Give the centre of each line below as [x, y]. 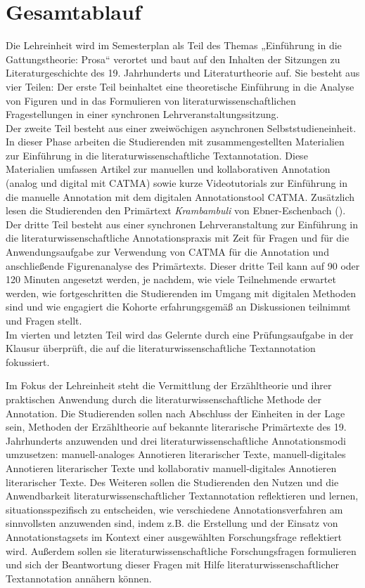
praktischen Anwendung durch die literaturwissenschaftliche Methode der [164, 399]
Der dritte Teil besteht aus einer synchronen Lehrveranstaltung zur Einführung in [182, 224]
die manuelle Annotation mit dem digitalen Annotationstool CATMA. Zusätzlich [180, 196]
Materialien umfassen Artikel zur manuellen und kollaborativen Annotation [168, 169]
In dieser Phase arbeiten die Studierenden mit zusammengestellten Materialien [175, 142]
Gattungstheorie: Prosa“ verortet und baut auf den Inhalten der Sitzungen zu [173, 59]
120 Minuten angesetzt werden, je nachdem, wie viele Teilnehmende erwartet [171, 279]
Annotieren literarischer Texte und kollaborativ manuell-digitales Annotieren [171, 468]
